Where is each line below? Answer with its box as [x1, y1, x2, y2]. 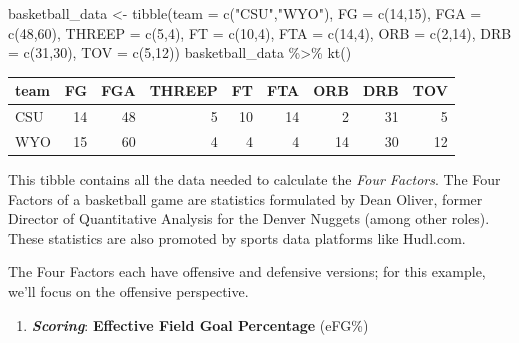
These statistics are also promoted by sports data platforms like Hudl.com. [8, 227, 466, 248]
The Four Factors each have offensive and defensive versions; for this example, [8, 261, 486, 282]
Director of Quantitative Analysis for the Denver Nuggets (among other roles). [8, 208, 490, 229]
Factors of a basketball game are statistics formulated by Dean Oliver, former [8, 188, 483, 209]
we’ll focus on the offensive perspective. [8, 281, 249, 302]
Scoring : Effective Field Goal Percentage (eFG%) [31, 314, 369, 335]
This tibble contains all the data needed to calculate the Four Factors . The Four [8, 169, 501, 190]
